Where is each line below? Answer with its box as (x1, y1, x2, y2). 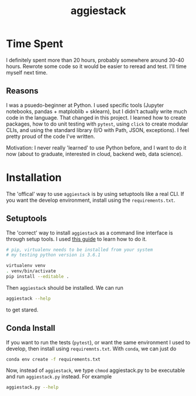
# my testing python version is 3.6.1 (6, 252, 101, 258)
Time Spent (6, 37, 63, 50)
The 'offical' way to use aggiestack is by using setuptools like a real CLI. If (6, 190, 184, 197)
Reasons (6, 86, 39, 96)
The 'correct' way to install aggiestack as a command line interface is (6, 229, 173, 236)
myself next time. (6, 69, 48, 76)
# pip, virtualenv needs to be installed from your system (6, 246, 153, 253)
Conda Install (6, 323, 56, 333)
